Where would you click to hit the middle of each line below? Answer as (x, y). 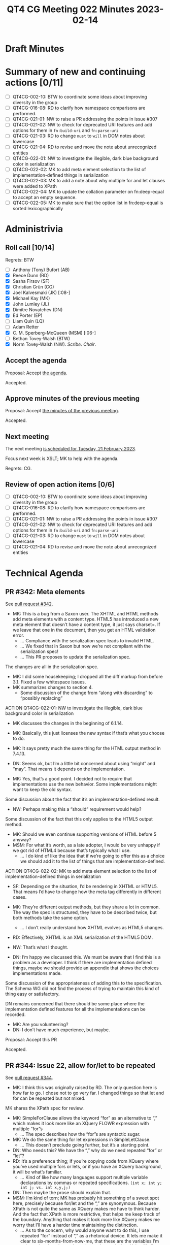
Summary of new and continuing (76, 72)
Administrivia (34, 229)
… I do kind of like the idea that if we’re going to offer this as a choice (92, 856)
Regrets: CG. (19, 469)
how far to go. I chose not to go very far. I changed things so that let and (88, 1093)
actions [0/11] (34, 83)
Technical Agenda (44, 573)
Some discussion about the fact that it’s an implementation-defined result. (82, 799)
